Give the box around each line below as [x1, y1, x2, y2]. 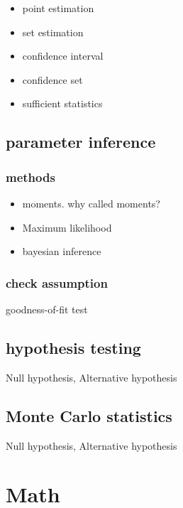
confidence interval [22, 48, 104, 63]
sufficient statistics [22, 96, 103, 111]
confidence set [22, 72, 83, 87]
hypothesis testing [6, 336, 141, 358]
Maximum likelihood [22, 220, 112, 234]
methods [6, 168, 55, 185]
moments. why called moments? [22, 195, 160, 210]
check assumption [6, 274, 108, 291]
